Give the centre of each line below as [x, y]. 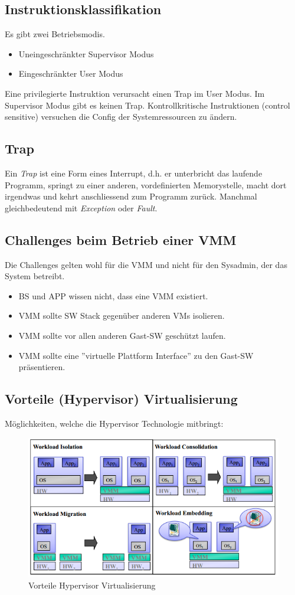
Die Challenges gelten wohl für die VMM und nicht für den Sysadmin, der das [146, 264]
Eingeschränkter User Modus [71, 73]
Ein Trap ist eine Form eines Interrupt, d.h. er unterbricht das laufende [134, 173]
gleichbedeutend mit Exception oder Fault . [81, 207]
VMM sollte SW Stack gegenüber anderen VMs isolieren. [122, 316]
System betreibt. [35, 276]
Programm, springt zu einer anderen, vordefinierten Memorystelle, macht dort [146, 184]
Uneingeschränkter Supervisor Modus [86, 53]
